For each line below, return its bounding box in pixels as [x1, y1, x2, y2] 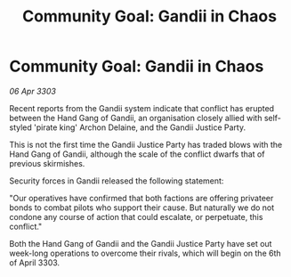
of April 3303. [9, 257, 61, 268]
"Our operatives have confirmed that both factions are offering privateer [9, 192, 274, 203]
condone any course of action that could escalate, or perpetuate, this [9, 211, 263, 222]
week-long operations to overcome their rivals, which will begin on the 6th [9, 248, 282, 258]
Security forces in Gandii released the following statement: [9, 175, 224, 186]
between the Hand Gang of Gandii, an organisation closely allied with [9, 112, 263, 123]
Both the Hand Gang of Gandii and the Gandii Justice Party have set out [9, 238, 272, 248]
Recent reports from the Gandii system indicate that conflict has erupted [9, 102, 274, 113]
